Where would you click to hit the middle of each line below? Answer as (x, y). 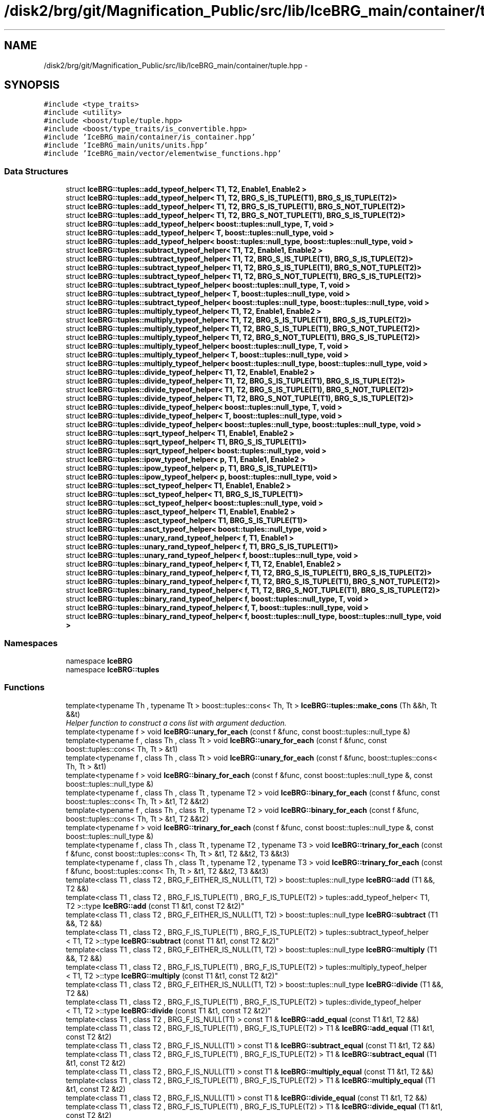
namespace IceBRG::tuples (113, 669)
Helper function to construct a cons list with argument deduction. (176, 723)
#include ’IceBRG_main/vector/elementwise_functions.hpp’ (163, 154)
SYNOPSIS (32, 85)
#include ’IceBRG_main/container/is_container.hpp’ (150, 137)
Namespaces (31, 643)
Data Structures (36, 171)
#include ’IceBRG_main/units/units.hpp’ (126, 145)
